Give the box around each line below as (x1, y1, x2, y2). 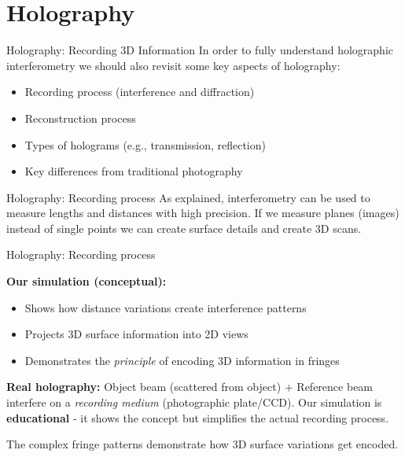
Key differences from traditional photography (24, 163, 243, 179)
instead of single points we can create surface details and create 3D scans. (6, 219, 362, 236)
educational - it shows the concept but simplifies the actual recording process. (6, 409, 389, 426)
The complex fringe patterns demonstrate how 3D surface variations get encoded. (6, 436, 399, 452)
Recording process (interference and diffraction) (24, 83, 255, 100)
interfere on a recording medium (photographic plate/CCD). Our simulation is (6, 394, 382, 411)
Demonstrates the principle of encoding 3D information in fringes (24, 352, 340, 368)
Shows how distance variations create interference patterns (24, 299, 307, 315)
